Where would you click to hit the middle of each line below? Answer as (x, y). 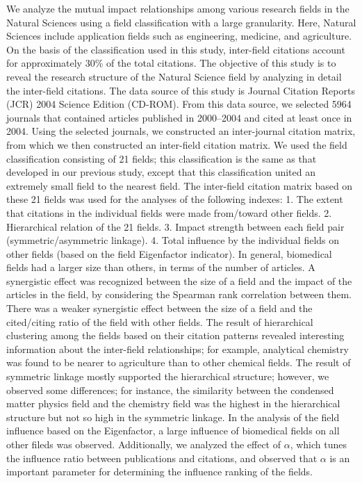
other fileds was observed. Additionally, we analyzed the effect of (144, 444)
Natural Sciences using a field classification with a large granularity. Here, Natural (181, 22)
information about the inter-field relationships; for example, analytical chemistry (178, 349)
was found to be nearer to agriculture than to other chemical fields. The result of (179, 362)
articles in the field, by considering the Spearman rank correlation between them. (179, 294)
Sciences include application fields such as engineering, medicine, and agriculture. (179, 36)
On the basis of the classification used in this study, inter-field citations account (176, 49)
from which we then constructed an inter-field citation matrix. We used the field (177, 144)
